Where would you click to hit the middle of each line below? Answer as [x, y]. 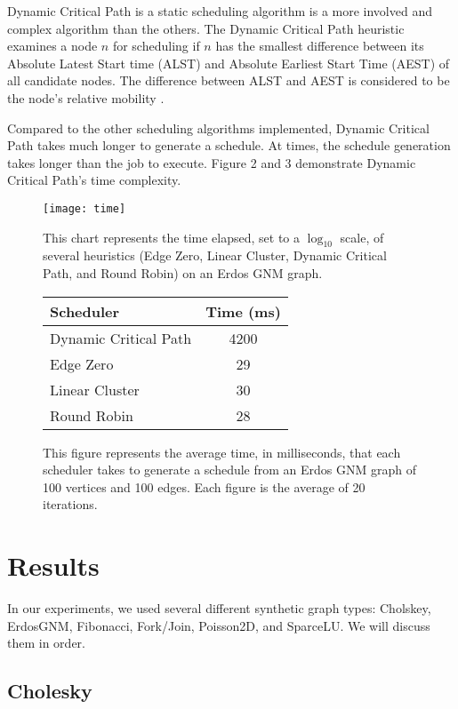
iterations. [70, 504]
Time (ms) [243, 311]
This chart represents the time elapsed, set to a [172, 237]
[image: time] [84, 208]
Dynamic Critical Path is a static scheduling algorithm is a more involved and [220, 11]
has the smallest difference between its [320, 46]
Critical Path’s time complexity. [94, 180]
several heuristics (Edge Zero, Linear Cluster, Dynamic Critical [215, 255]
